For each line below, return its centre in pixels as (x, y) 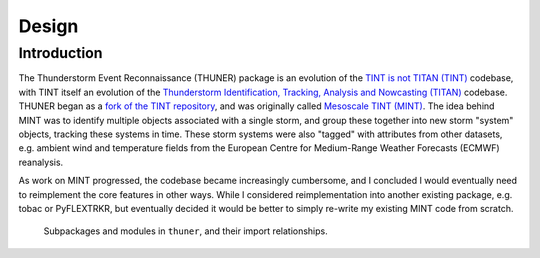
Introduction (60, 53)
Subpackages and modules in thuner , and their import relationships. (186, 231)
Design (48, 26)
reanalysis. (41, 162)
